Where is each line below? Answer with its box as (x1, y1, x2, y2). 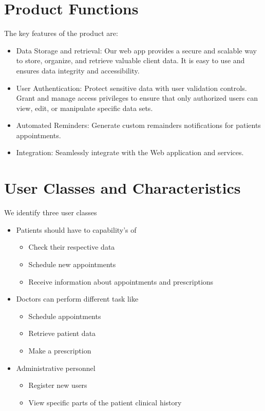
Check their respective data (28, 241, 115, 252)
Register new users (28, 380, 87, 390)
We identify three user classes (4, 207, 97, 218)
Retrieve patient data (28, 328, 96, 339)
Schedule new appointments (28, 258, 116, 269)
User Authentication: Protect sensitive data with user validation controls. (16, 82, 247, 93)
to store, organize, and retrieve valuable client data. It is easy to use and (16, 55, 245, 66)
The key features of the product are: (4, 28, 118, 39)
